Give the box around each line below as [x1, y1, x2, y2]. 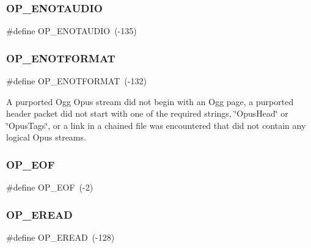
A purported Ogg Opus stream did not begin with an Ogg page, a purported [6, 95, 294, 108]
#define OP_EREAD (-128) [6, 231, 115, 244]
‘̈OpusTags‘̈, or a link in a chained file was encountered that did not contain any [6, 119, 306, 131]
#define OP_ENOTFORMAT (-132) [6, 75, 147, 87]
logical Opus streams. [6, 131, 86, 144]
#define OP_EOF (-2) [6, 181, 93, 194]
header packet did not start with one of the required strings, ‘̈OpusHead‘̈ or [6, 107, 288, 120]
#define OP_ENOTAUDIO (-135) [6, 24, 137, 37]
